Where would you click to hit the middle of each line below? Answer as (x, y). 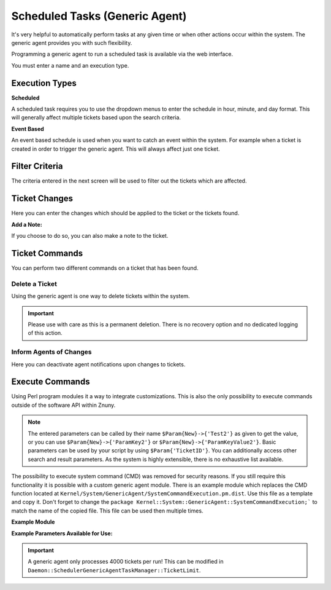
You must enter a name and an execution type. (70, 65)
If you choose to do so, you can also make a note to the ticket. (90, 236)
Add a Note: (27, 224)
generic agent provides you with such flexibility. (72, 42)
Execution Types (44, 83)
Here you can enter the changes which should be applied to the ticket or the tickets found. (125, 213)
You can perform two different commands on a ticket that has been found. (105, 268)
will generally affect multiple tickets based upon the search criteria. (96, 117)
